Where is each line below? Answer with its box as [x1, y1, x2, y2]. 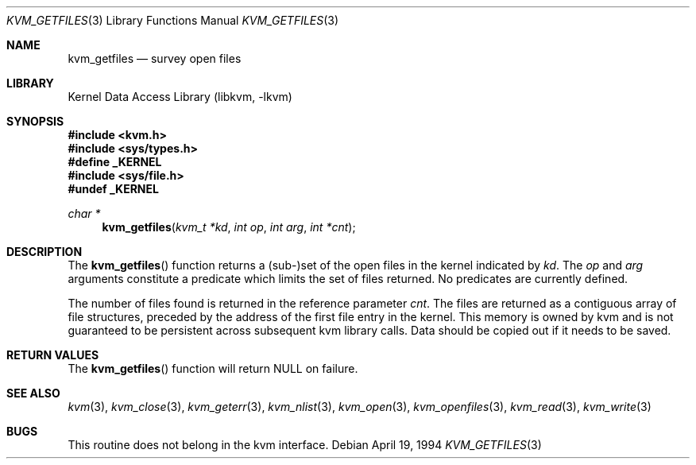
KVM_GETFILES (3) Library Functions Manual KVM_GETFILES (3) [6, 14, 339, 27]
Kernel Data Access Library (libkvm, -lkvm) [68, 90, 292, 103]
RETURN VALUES [6, 348, 99, 362]
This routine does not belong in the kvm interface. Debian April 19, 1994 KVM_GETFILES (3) [68, 438, 542, 451]
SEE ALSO [6, 386, 60, 400]
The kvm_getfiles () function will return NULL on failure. [68, 362, 358, 375]
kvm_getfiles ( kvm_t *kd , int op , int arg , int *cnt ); [102, 220, 356, 234]
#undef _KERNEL [68, 182, 159, 196]
